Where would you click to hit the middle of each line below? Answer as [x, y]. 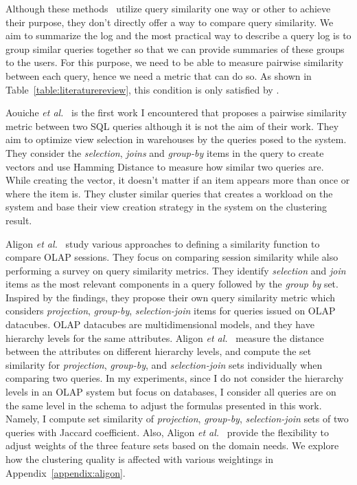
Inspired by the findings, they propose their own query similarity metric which [171, 297]
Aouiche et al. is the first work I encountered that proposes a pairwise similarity [176, 112]
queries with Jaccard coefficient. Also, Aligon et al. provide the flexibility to [168, 432]
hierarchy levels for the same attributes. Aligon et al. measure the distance [165, 337]
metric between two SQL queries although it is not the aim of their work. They [172, 126]
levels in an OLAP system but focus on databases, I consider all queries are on [171, 392]
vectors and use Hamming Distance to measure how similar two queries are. [165, 166]
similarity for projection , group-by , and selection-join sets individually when [164, 364]
